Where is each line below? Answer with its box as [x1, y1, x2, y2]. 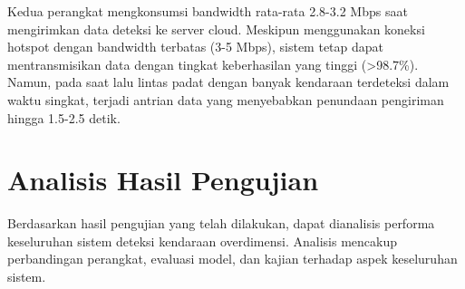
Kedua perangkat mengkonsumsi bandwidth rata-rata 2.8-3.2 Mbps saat [7, 2, 408, 20]
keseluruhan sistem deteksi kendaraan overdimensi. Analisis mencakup [7, 231, 397, 250]
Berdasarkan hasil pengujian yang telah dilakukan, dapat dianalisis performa [7, 214, 435, 233]
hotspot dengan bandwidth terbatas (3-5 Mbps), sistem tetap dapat [7, 37, 384, 56]
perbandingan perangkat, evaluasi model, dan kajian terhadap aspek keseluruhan [7, 249, 458, 268]
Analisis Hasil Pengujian [7, 161, 319, 198]
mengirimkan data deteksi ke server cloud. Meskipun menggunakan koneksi [7, 19, 425, 38]
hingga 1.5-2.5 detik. [7, 108, 121, 127]
